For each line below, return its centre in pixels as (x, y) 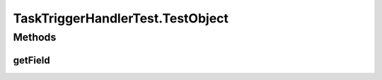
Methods (35, 37)
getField (31, 60)
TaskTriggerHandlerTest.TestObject (121, 18)
